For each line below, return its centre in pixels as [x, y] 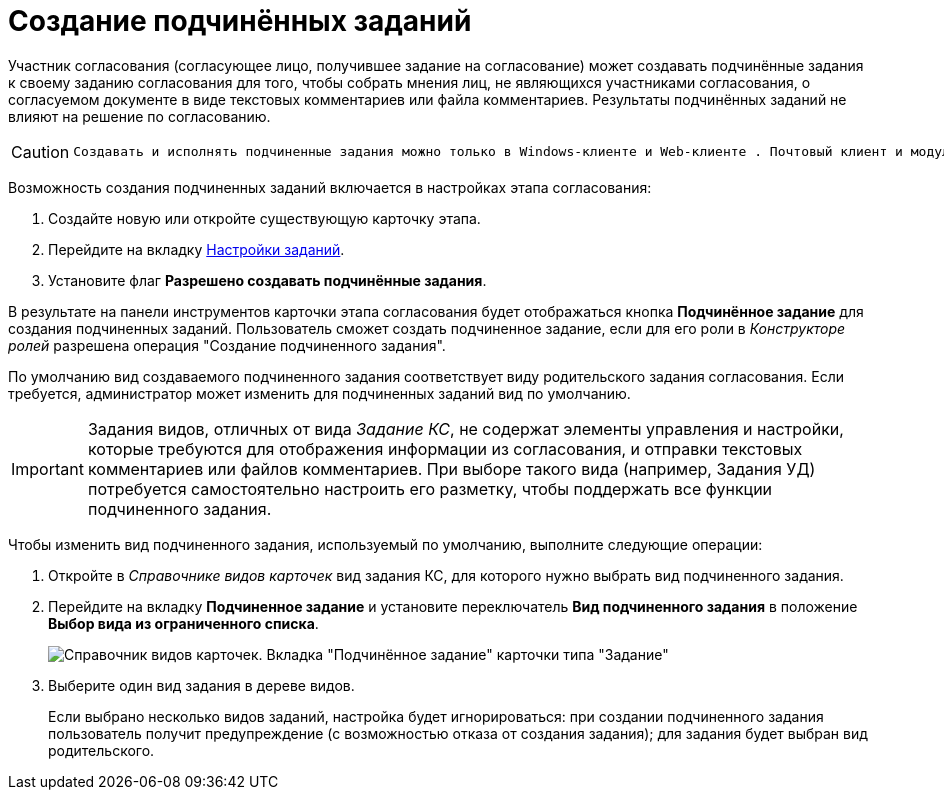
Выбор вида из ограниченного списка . [183, 623]
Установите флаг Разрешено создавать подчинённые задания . [267, 280]
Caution [40, 151]
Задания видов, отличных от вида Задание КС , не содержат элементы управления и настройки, [465, 428]
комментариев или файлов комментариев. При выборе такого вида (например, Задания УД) [451, 468]
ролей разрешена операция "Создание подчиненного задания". [227, 345]
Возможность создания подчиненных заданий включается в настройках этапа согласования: [330, 187]
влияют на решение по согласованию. [139, 116]
